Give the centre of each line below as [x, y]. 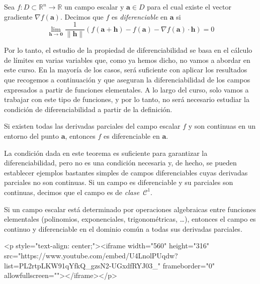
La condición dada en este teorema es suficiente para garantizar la [106, 153]
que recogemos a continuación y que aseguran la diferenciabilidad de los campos [127, 80]
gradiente [18, 16]
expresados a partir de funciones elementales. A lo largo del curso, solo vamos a [126, 89]
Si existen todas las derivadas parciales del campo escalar [92, 126]
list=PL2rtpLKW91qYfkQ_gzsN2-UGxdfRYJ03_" [82, 265]
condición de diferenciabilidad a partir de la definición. [88, 109]
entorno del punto [31, 136]
